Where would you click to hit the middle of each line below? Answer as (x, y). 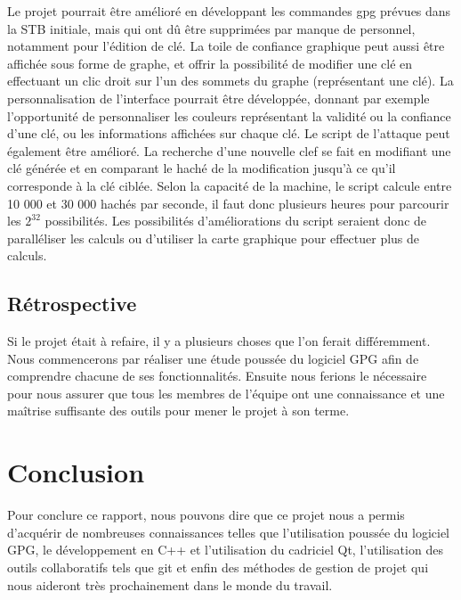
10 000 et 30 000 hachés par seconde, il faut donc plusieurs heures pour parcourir (228, 203)
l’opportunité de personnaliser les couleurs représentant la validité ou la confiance (229, 115)
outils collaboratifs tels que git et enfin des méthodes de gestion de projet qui (218, 567)
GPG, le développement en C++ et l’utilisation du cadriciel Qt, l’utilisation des (225, 550)
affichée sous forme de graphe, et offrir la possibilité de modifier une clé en (210, 63)
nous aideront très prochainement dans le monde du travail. (170, 584)
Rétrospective (72, 304)
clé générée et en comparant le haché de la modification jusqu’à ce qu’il (202, 168)
